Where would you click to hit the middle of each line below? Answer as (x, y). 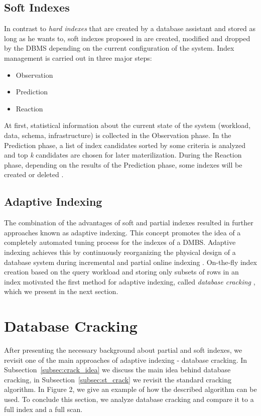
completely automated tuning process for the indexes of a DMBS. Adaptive (120, 242)
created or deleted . (34, 174)
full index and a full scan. (43, 409)
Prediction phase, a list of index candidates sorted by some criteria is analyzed (125, 145)
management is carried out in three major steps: (78, 57)
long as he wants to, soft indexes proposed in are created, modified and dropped (127, 38)
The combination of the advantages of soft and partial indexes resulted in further (129, 223)
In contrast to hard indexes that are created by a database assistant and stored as (130, 28)
